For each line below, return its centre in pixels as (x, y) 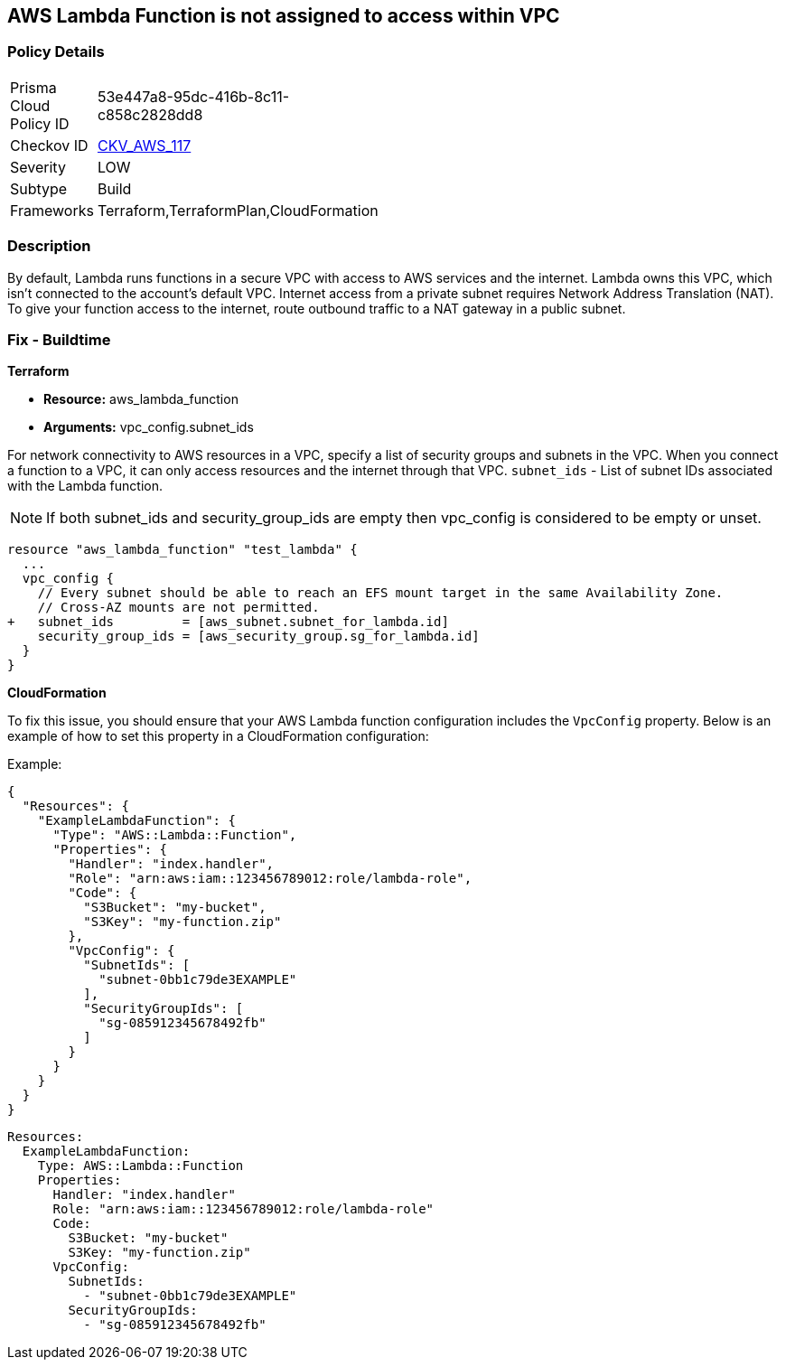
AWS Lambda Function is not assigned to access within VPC (284, 16)
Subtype (39, 188)
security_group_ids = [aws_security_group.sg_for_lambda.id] (258, 637)
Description (49, 246)
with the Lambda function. (85, 486)
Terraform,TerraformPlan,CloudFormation (238, 210)
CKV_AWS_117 (144, 145)
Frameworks (52, 210)
